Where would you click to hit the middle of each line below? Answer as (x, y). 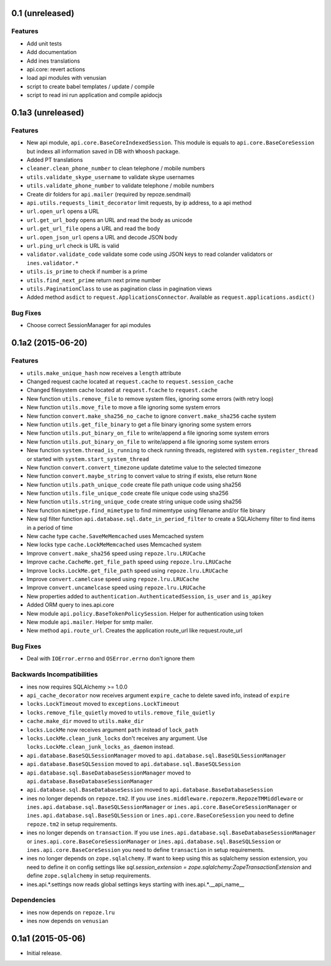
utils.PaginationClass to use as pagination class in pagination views (119, 288)
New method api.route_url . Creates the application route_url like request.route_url (135, 631)
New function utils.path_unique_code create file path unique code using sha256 (134, 484)
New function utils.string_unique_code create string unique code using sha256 (134, 502)
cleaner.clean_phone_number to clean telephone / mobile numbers (116, 168)
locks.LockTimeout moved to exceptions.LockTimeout (103, 704)
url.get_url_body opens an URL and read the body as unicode (109, 220)
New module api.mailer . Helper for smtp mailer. (90, 622)
